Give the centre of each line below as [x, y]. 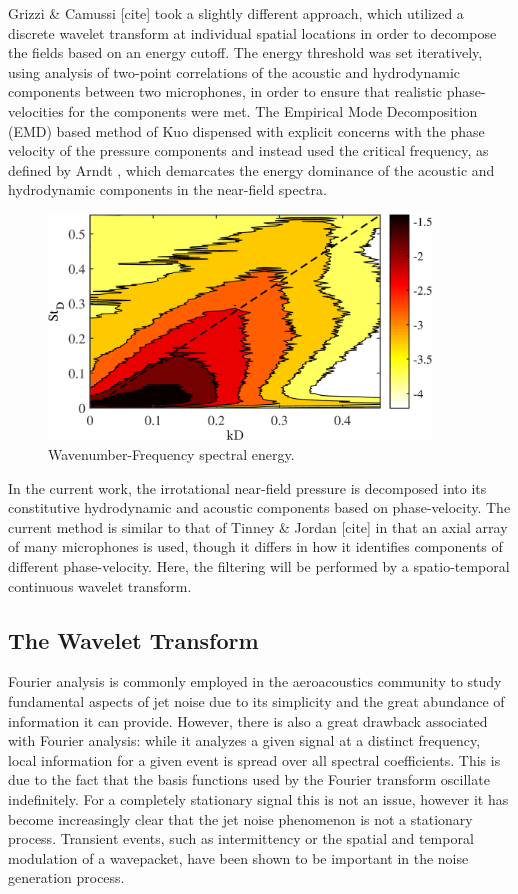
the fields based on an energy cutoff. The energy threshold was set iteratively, [245, 52]
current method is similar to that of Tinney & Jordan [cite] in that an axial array [258, 526]
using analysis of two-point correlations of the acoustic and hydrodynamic [234, 71]
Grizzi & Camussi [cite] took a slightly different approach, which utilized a [236, 13]
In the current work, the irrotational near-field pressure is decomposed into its [247, 487]
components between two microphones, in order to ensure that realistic [225, 91]
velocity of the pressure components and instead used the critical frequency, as [248, 150]
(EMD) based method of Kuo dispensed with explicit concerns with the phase [246, 130]
